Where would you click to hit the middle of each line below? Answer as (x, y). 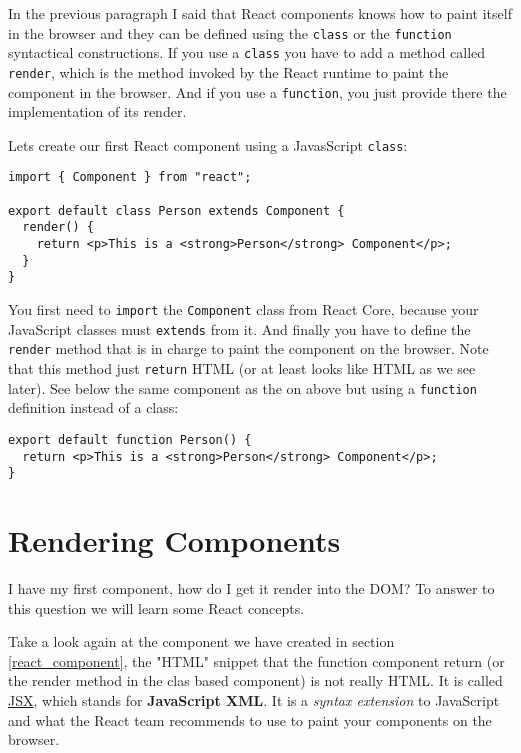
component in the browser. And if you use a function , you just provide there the (257, 91)
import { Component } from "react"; (130, 177)
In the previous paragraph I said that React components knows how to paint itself (260, 13)
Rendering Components (174, 540)
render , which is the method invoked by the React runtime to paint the (228, 71)
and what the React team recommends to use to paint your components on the (250, 719)
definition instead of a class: (93, 407)
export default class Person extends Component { (176, 210)
